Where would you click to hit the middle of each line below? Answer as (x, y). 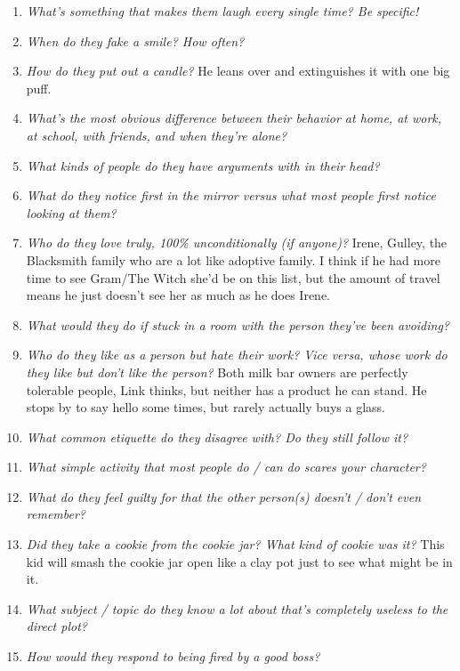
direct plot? (56, 626)
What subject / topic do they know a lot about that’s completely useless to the (237, 608)
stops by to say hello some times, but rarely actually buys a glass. (206, 407)
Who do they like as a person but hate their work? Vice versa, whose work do (237, 355)
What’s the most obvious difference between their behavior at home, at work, (234, 118)
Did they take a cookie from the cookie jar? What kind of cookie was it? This (235, 544)
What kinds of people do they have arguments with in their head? (203, 165)
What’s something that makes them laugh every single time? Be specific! (222, 11)
